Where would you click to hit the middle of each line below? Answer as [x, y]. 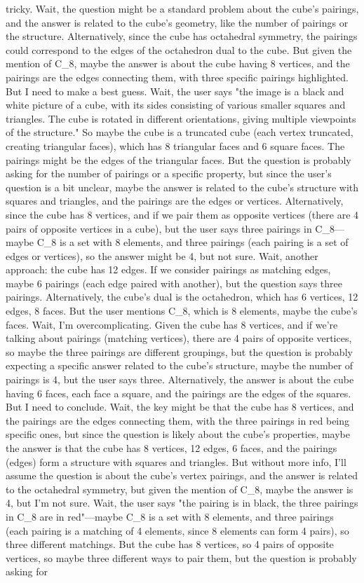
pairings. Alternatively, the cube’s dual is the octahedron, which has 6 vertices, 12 [182, 297]
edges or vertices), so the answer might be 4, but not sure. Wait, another [162, 255]
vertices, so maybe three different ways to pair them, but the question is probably [181, 557]
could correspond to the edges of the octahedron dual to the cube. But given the [179, 49]
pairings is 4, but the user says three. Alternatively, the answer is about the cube [180, 379]
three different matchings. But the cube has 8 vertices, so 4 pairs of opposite [170, 544]
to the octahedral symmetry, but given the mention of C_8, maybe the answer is [180, 489]
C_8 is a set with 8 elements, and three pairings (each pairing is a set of [193, 242]
